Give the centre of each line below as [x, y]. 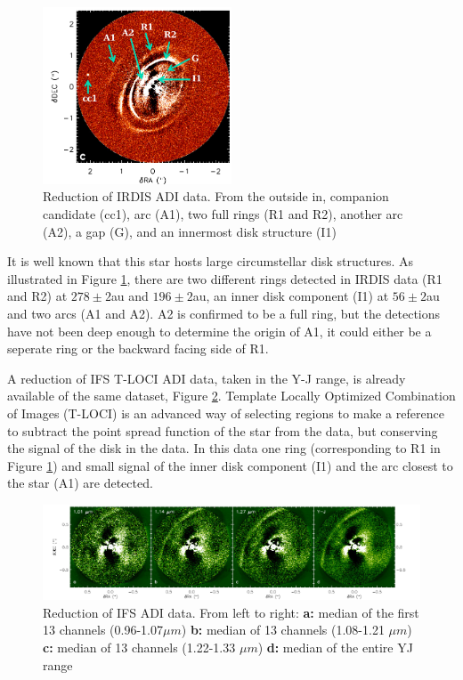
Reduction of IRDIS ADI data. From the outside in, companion [216, 196]
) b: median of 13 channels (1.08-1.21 [283, 630]
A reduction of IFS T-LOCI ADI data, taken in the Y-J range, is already [207, 378]
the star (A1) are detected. [80, 483]
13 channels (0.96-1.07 [103, 630]
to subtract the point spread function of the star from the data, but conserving [223, 430]
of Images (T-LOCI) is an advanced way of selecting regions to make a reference [226, 413]
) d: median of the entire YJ [335, 647]
